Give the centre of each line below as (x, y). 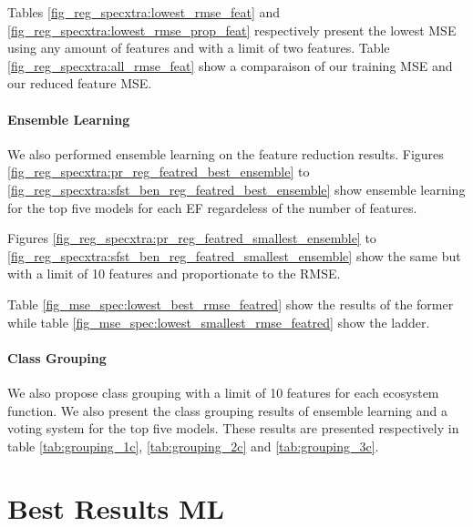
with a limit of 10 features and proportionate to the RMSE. (174, 274)
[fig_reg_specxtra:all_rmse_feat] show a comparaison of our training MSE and (230, 65)
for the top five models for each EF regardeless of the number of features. (212, 207)
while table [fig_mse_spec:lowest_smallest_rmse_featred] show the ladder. (219, 322)
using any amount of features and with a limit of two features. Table (199, 48)
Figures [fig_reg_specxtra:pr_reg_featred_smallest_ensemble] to (192, 238)
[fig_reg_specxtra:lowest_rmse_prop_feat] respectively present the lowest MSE (232, 30)
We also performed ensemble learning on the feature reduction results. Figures (226, 153)
